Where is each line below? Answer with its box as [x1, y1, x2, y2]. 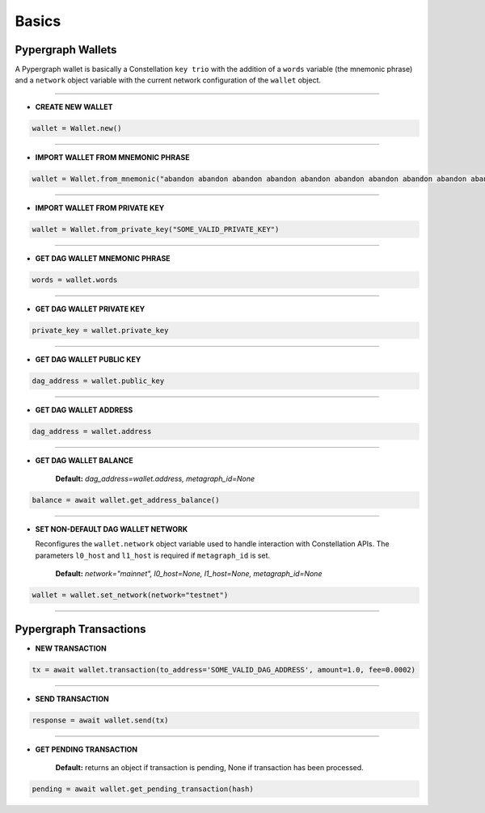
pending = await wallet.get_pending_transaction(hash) [32, 784, 254, 794]
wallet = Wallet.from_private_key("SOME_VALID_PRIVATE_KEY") [32, 225, 280, 234]
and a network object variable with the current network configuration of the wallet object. [15, 75, 322, 85]
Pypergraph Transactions [15, 622, 146, 636]
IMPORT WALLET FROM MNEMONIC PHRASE [35, 152, 190, 162]
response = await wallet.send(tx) [32, 715, 169, 725]
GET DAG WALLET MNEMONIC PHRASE [35, 253, 171, 263]
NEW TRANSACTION [35, 643, 107, 653]
